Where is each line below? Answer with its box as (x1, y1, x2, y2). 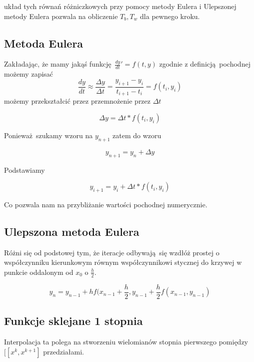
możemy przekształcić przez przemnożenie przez (4, 96, 151, 106)
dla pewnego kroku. (140, 11, 200, 21)
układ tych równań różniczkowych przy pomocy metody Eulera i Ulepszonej (4, 1, 236, 11)
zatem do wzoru (112, 130, 161, 140)
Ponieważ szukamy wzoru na (4, 130, 93, 140)
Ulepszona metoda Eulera (4, 223, 139, 239)
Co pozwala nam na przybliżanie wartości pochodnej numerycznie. (4, 199, 207, 209)
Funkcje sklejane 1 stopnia (4, 313, 143, 328)
